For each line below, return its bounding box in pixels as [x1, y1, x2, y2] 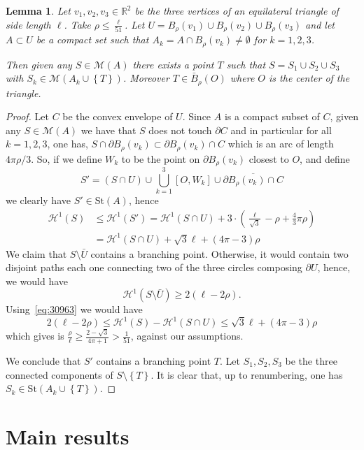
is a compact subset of [224, 109, 320, 124]
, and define [300, 151, 350, 166]
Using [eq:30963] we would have [6, 302, 143, 317]
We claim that [6, 246, 67, 261]
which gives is [6, 328, 64, 343]
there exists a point [132, 57, 214, 71]
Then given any [6, 57, 72, 71]
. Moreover [122, 71, 169, 85]
